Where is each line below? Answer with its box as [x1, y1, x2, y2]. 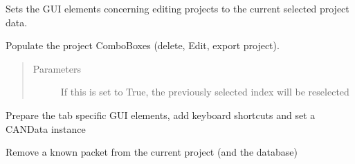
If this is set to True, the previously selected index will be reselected [60, 84, 349, 99]
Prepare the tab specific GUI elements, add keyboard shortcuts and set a [6, 107, 316, 122]
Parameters [33, 61, 81, 75]
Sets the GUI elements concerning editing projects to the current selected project [6, 1, 349, 15]
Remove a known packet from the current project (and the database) [6, 145, 298, 159]
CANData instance [6, 121, 86, 136]
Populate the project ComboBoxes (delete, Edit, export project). [6, 38, 280, 53]
